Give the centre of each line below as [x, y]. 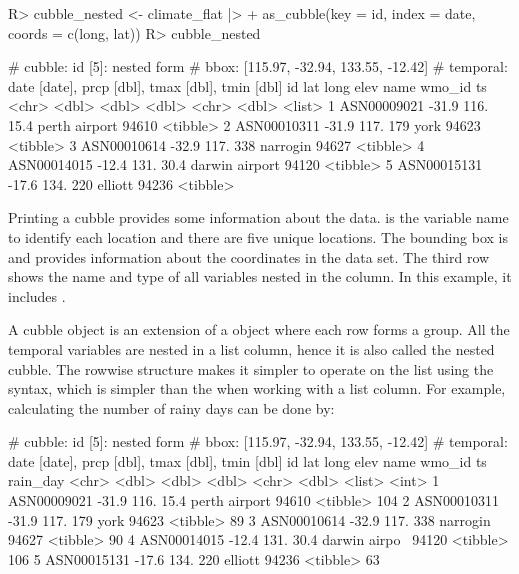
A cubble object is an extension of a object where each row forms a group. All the [259, 329]
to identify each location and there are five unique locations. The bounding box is [258, 236]
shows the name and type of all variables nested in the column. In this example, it [260, 276]
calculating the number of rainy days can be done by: [171, 407]
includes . [37, 295]
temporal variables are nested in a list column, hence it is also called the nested [251, 348]
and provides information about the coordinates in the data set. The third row [249, 256]
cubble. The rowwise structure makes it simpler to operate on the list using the [251, 368]
